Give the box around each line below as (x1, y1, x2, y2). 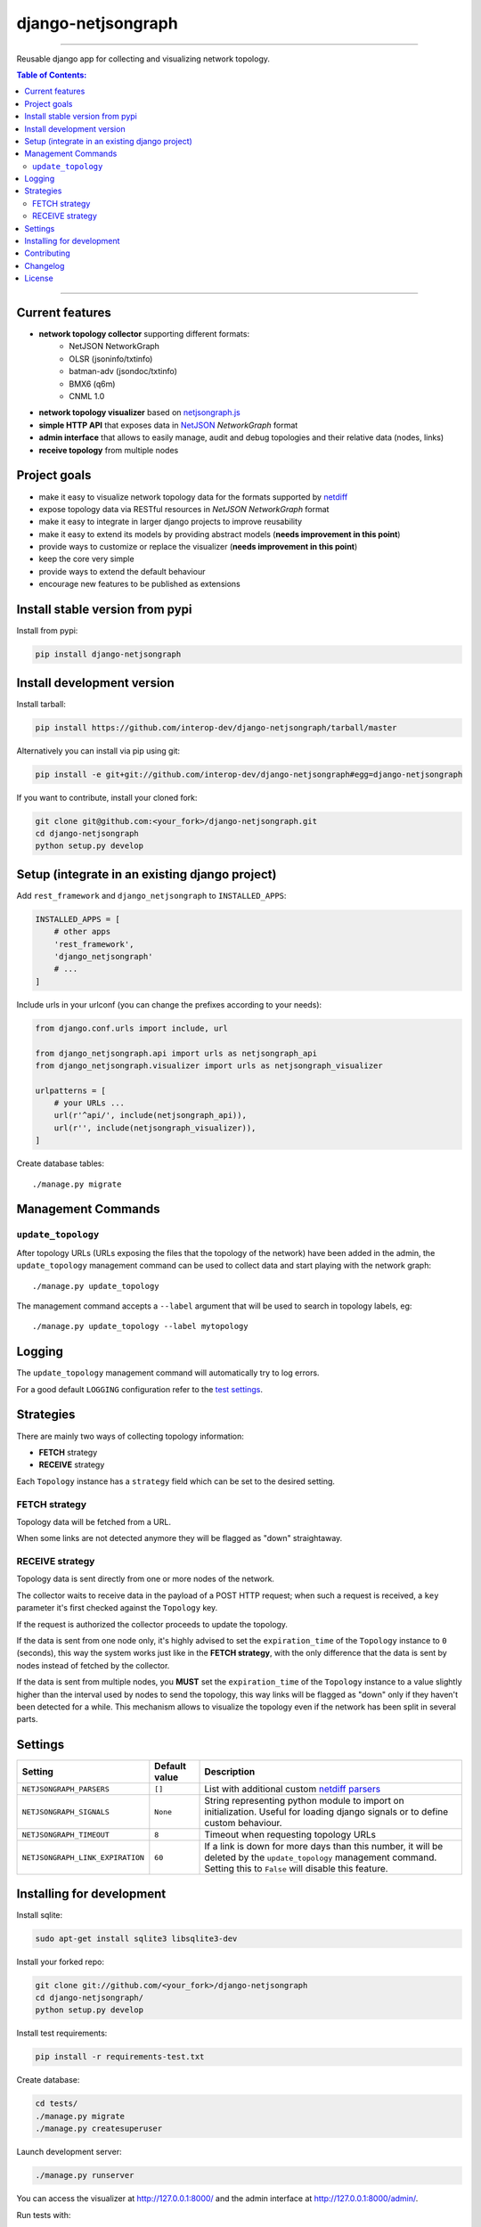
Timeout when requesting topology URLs (204, 1829, 376, 1841)
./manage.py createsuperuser (35, 2124, 163, 2133)
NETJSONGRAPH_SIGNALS (21, 1807, 110, 1816)
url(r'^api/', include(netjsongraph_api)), (53, 1110, 247, 1121)
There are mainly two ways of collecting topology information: (16, 1431, 245, 1441)
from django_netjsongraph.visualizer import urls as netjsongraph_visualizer (35, 1060, 383, 1071)
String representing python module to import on (204, 1795, 404, 1807)
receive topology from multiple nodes (38, 445, 179, 455)
